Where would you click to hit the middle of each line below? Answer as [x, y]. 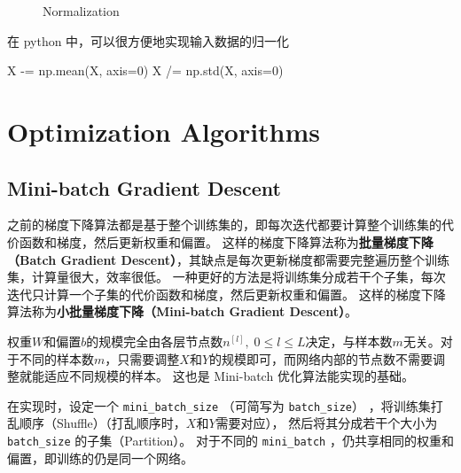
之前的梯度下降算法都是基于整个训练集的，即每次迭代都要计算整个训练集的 [224, 225]
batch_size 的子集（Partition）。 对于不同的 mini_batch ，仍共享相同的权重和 [230, 440]
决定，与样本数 [349, 341]
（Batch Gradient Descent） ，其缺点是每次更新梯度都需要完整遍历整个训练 [228, 259]
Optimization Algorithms [164, 131]
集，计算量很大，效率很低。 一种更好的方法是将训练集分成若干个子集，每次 [227, 277]
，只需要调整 [142, 358]
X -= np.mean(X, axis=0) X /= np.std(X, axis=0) [145, 70]
